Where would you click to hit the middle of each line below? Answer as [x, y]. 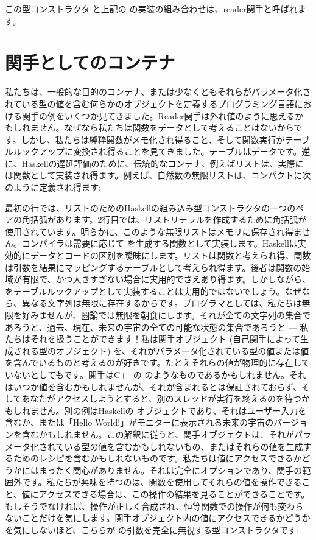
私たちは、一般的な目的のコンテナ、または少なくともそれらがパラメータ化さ [158, 92]
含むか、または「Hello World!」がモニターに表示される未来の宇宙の [139, 422]
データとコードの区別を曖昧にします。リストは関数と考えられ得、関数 [170, 255]
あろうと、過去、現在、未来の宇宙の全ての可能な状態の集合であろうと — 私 [157, 327]
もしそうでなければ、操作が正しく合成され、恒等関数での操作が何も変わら [154, 506]
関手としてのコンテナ [90, 62]
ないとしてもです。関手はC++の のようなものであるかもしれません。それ [160, 374]
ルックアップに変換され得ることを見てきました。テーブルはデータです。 [157, 151]
